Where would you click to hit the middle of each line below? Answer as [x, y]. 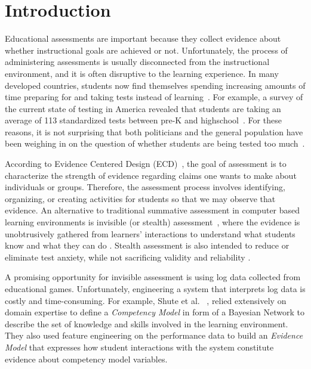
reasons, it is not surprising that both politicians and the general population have [154, 131]
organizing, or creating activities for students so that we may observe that [140, 198]
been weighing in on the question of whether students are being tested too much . [155, 143]
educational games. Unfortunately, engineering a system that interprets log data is [155, 289]
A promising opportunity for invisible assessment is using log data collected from [153, 277]
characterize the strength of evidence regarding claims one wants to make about [151, 175]
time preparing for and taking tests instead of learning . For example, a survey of [154, 97]
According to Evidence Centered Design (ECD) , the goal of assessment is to [146, 164]
